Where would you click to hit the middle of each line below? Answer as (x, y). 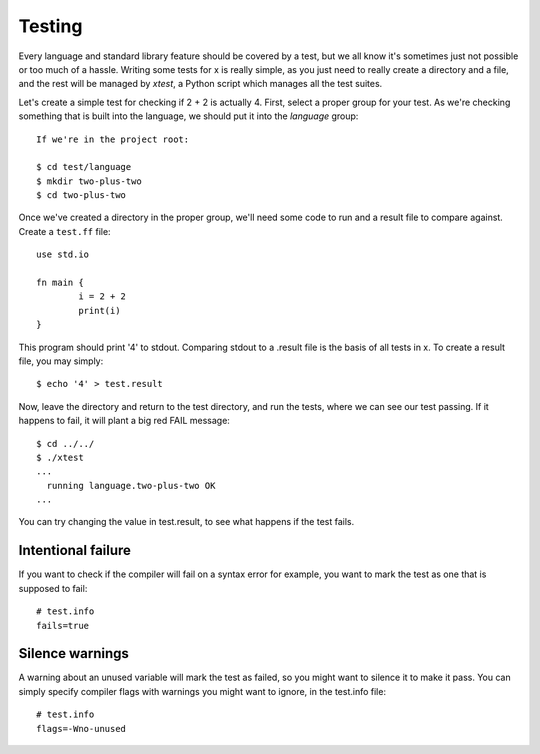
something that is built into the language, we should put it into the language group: (188, 116)
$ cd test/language (84, 167)
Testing (50, 26)
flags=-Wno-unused (81, 728)
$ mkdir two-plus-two (89, 181)
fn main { (60, 283)
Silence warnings (74, 653)
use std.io (63, 254)
